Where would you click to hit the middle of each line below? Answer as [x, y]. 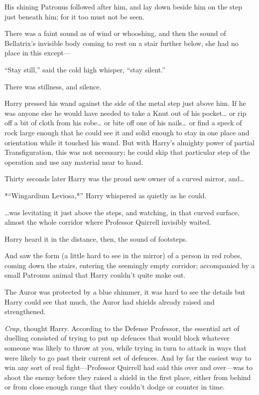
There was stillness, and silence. [53, 86]
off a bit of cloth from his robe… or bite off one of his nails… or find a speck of [123, 123]
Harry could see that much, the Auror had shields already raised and [110, 301]
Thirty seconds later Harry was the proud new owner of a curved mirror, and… [125, 179]
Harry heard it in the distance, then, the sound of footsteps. [96, 238]
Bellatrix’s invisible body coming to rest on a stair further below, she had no [122, 43]
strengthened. [25, 311]
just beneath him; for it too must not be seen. [75, 16]
